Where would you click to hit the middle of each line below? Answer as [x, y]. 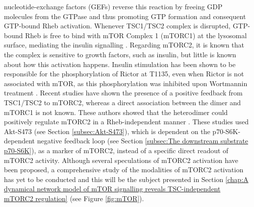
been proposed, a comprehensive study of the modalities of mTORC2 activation [124, 170]
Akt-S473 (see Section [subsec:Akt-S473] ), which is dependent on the [107, 131]
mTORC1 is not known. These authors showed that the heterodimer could [116, 112]
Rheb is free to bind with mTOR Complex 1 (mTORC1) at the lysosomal [136, 35]
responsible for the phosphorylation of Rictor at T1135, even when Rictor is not [124, 74]
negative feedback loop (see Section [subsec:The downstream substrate [142, 141]
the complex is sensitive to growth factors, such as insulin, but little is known [120, 54]
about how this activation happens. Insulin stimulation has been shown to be [120, 64]
